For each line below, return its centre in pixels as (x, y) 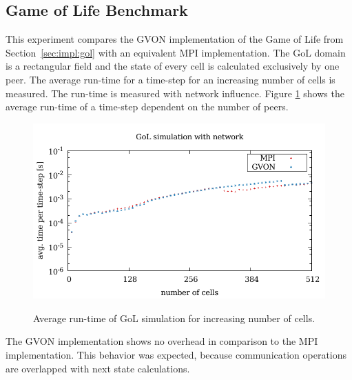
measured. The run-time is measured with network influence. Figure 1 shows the (175, 93)
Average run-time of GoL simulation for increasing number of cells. (174, 318)
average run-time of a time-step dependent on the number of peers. (147, 107)
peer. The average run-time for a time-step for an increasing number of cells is (170, 79)
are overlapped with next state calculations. (98, 368)
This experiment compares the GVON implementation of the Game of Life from (175, 39)
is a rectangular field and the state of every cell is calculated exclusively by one (173, 66)
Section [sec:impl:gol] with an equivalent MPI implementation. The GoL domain (176, 52)
